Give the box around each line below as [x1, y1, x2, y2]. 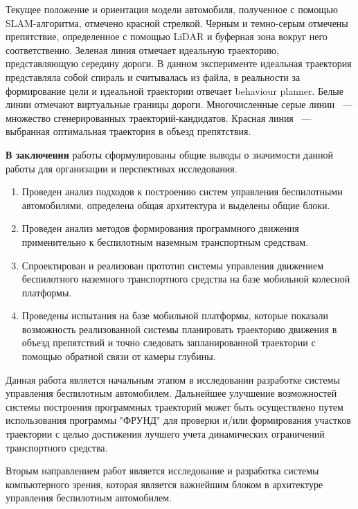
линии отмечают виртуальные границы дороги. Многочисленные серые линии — [6, 97, 352, 111]
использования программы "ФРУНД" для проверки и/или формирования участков [6, 413, 351, 427]
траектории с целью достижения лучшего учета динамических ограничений [6, 427, 325, 441]
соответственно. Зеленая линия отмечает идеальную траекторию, [6, 42, 279, 57]
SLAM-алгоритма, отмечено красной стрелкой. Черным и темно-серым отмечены [6, 15, 348, 30]
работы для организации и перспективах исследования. [6, 161, 238, 175]
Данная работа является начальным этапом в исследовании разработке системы [6, 372, 340, 386]
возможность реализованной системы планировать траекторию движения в [21, 321, 337, 336]
